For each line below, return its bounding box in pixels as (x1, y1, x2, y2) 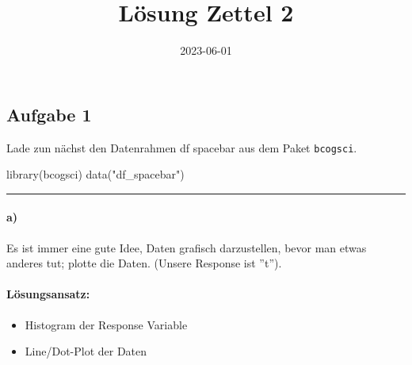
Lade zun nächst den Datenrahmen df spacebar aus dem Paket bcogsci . (6, 139, 357, 156)
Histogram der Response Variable (25, 316, 188, 332)
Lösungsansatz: (6, 286, 90, 302)
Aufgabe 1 (6, 102, 92, 126)
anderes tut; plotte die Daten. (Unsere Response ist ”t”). (6, 255, 282, 271)
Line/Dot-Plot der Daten (25, 343, 147, 359)
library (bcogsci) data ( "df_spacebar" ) (6, 166, 185, 182)
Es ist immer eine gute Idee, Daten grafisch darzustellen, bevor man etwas (6, 239, 367, 255)
